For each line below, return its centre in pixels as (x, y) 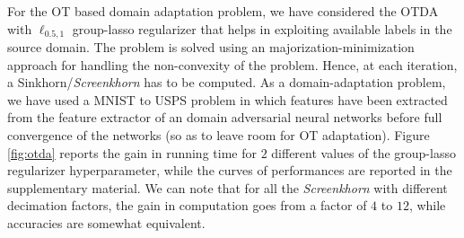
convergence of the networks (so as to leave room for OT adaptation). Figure (219, 135)
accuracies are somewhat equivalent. (106, 222)
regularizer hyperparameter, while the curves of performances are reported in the (230, 170)
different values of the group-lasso (363, 152)
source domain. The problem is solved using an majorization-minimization (211, 47)
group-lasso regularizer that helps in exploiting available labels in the (262, 28)
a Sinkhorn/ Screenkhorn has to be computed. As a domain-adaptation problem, (227, 82)
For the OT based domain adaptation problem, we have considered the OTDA (223, 11)
